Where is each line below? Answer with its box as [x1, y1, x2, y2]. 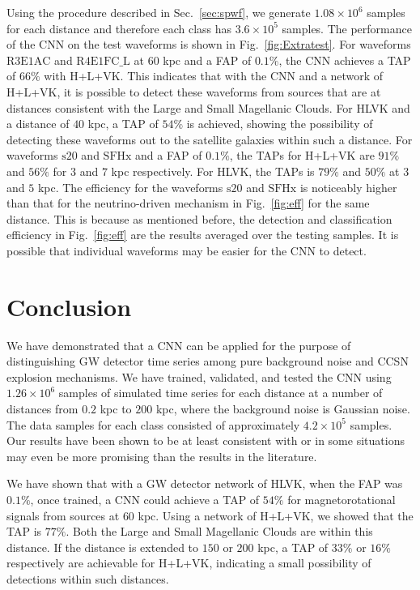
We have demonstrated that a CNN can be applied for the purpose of [6, 336, 351, 353]
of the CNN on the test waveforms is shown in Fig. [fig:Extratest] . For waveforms [6, 36, 411, 53]
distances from [6, 400, 78, 417]
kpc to [100, 400, 132, 417]
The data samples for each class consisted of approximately [6, 416, 300, 433]
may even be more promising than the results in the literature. [6, 447, 317, 464]
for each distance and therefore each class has [6, 19, 232, 36]
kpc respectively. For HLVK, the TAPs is [111, 162, 315, 179]
